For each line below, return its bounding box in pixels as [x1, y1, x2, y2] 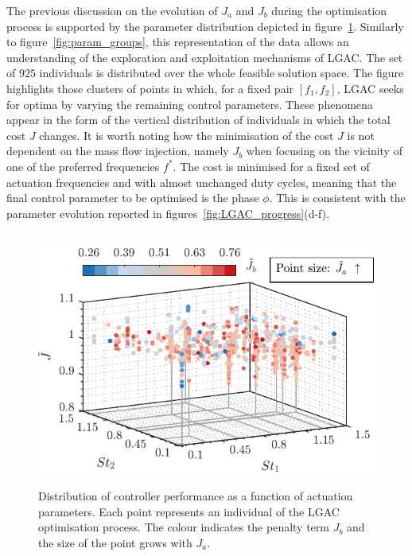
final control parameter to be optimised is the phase [6, 189, 259, 206]
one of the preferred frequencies [6, 157, 160, 174]
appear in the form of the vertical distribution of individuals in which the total [6, 111, 391, 128]
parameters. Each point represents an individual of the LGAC [38, 503, 340, 519]
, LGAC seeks [336, 80, 404, 96]
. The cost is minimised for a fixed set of [173, 157, 370, 174]
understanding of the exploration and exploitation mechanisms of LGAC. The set [6, 49, 403, 65]
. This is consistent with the [269, 189, 406, 206]
